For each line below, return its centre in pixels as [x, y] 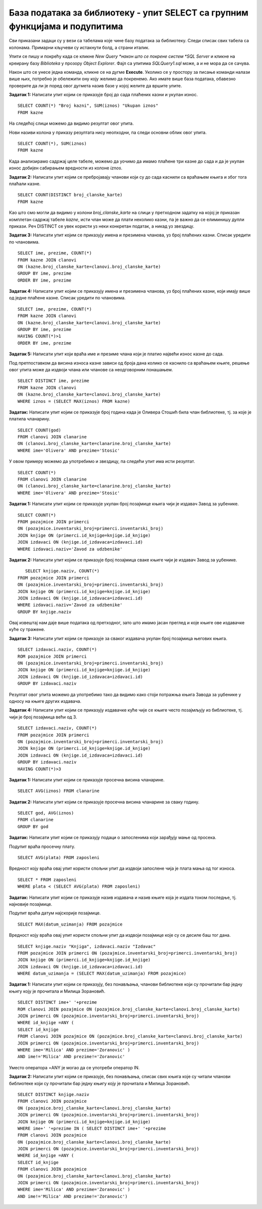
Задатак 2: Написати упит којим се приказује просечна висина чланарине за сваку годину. [104, 802]
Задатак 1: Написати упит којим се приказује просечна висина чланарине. [87, 779]
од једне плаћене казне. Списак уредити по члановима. [67, 298]
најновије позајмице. [31, 904]
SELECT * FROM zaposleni [47, 879]
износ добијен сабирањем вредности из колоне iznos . [66, 168]
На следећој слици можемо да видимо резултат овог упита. [71, 123]
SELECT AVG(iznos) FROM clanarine [58, 791]
